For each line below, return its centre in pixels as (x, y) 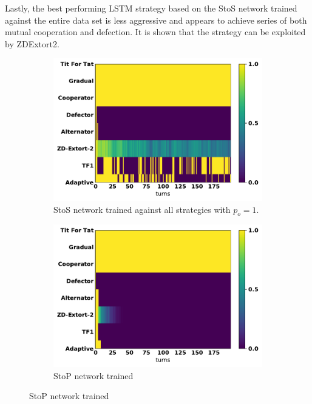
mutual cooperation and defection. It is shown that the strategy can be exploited (155, 32)
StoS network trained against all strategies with (142, 209)
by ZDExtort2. (32, 43)
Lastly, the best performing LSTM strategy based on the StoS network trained (151, 8)
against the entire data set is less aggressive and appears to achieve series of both (156, 20)
